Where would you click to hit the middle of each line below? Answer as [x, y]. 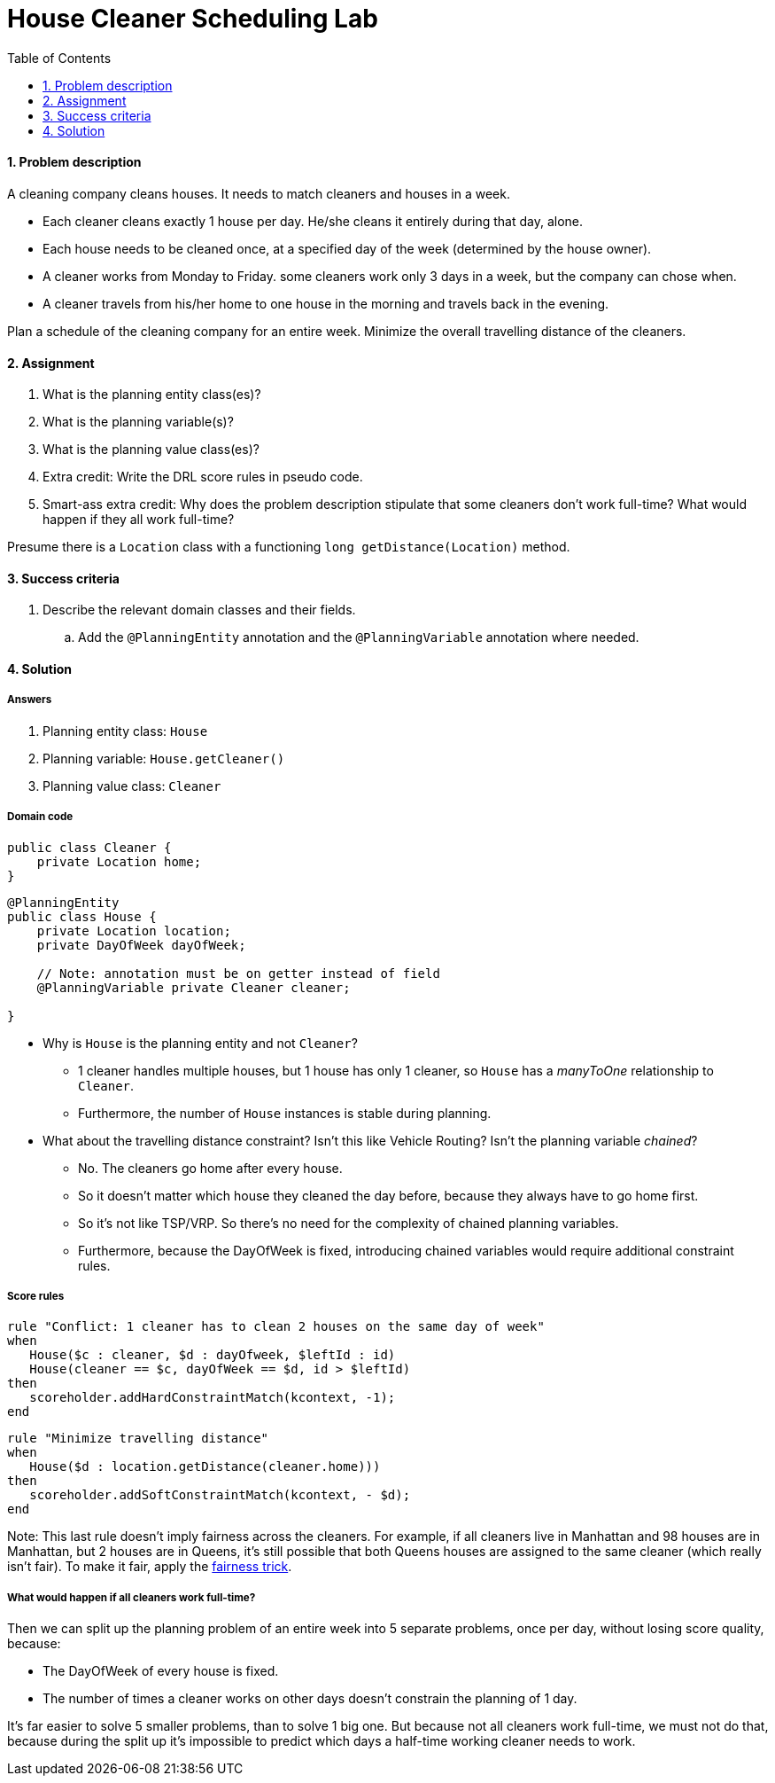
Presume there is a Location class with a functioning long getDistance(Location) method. [289, 547]
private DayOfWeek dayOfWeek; [141, 945]
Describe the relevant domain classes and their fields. [199, 610]
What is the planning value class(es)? [151, 450]
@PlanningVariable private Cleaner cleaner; [194, 987]
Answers [30, 700]
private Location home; [119, 861]
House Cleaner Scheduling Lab [193, 19]
